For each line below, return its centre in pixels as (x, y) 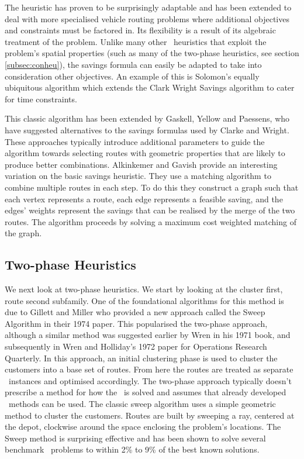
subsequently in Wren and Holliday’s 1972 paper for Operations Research (136, 346)
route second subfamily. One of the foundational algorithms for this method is (144, 300)
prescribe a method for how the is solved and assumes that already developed (146, 392)
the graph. (23, 233)
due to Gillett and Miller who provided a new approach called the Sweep (135, 312)
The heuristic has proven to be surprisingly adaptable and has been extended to (148, 7)
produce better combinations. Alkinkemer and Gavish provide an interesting (141, 164)
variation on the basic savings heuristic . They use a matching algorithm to (138, 176)
